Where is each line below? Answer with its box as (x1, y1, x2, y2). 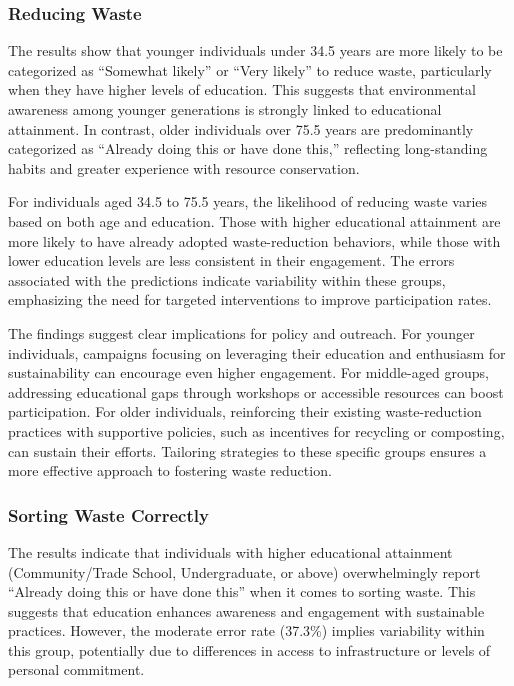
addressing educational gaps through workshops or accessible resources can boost (8, 381, 504, 402)
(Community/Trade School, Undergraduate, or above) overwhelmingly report (8, 561, 481, 582)
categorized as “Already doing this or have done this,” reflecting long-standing (8, 138, 488, 159)
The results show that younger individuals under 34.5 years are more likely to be (8, 40, 503, 61)
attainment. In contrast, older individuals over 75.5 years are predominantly (8, 118, 474, 139)
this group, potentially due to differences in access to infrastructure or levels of (8, 639, 491, 660)
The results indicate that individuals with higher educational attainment (8, 541, 453, 562)
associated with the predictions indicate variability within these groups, (8, 269, 446, 290)
